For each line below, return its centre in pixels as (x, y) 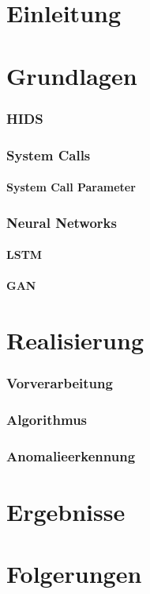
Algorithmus (47, 419)
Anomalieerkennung (71, 455)
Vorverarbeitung (60, 383)
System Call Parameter (71, 187)
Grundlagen (72, 75)
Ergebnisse (66, 511)
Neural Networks (62, 222)
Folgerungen (74, 574)
